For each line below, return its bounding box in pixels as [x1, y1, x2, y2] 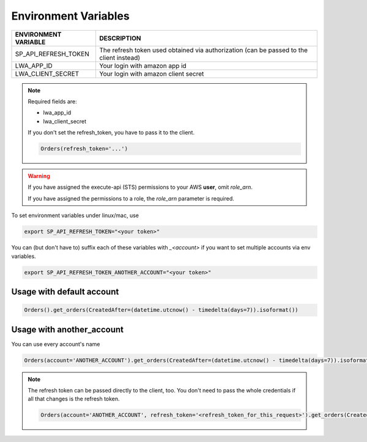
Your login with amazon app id [99, 61, 187, 70]
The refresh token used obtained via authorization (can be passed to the [99, 46, 308, 54]
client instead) [99, 53, 141, 62]
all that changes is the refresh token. [28, 395, 120, 403]
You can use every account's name [11, 340, 100, 348]
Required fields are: [28, 98, 78, 105]
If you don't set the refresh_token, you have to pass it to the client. [28, 129, 195, 136]
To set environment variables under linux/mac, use [11, 212, 139, 219]
